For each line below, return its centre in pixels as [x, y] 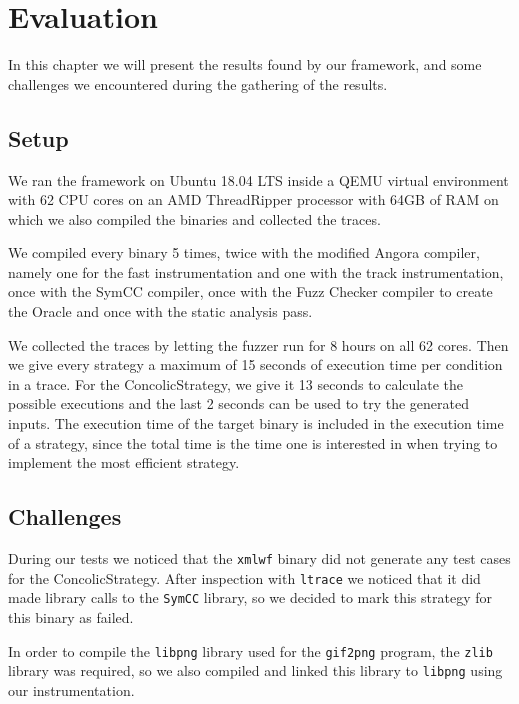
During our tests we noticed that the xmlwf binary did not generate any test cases [259, 558]
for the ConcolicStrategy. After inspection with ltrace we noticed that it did [244, 577]
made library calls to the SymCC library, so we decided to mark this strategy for [250, 597]
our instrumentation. [71, 689]
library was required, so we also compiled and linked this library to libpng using [255, 670]
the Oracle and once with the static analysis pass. [160, 311]
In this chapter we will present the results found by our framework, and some [245, 64]
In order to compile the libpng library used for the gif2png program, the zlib [250, 650]
